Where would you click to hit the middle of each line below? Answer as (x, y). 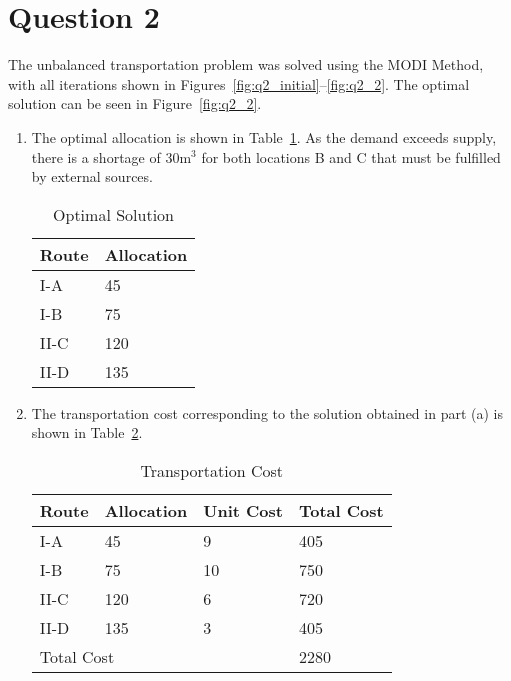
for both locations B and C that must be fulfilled (351, 156)
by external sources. (92, 176)
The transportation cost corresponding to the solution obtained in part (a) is (267, 412)
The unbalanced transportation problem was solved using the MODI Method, (246, 64)
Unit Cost (243, 510)
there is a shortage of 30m (111, 156)
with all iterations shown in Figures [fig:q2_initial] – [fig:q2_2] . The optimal (239, 83)
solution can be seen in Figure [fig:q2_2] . (135, 103)
